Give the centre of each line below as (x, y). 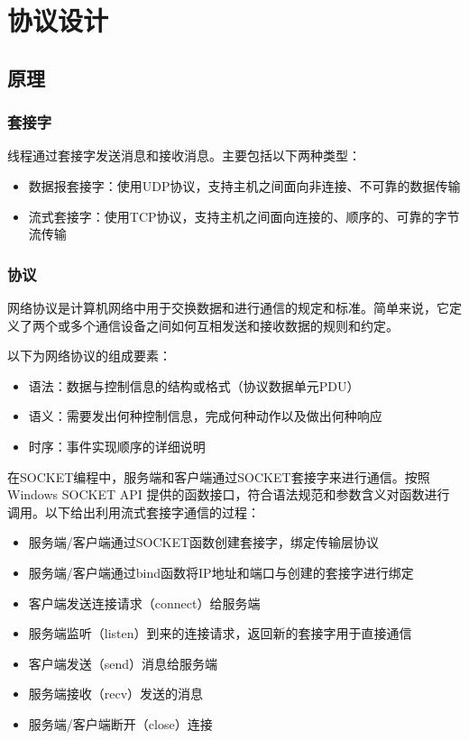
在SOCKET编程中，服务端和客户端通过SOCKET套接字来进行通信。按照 (219, 476)
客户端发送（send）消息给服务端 (123, 663)
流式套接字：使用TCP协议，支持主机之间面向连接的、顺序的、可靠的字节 (244, 216)
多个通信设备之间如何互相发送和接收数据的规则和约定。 (234, 325)
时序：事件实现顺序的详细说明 (117, 446)
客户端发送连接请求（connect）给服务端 (144, 603)
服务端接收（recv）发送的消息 (116, 694)
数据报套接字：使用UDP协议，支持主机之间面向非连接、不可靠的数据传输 (244, 185)
